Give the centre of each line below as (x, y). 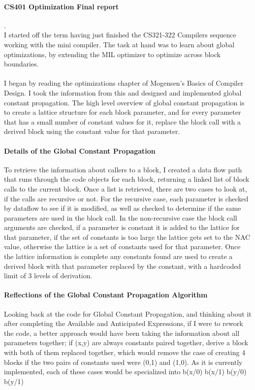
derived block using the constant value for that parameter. (92, 131)
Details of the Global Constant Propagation (80, 150)
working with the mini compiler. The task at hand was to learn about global (119, 44)
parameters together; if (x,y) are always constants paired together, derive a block (126, 342)
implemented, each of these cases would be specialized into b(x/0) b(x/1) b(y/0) (125, 372)
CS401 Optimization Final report (62, 6)
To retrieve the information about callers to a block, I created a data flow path (123, 169)
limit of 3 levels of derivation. (48, 276)
